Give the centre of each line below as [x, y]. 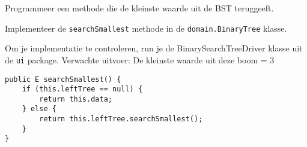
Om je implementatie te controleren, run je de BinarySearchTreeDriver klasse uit [154, 48]
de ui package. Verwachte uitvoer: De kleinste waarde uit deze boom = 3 [140, 59]
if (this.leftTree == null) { [82, 89]
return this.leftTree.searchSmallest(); [121, 119]
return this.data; [76, 99]
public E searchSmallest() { [63, 79]
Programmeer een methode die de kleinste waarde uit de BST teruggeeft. [139, 8]
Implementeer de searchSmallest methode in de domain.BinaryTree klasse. [146, 28]
